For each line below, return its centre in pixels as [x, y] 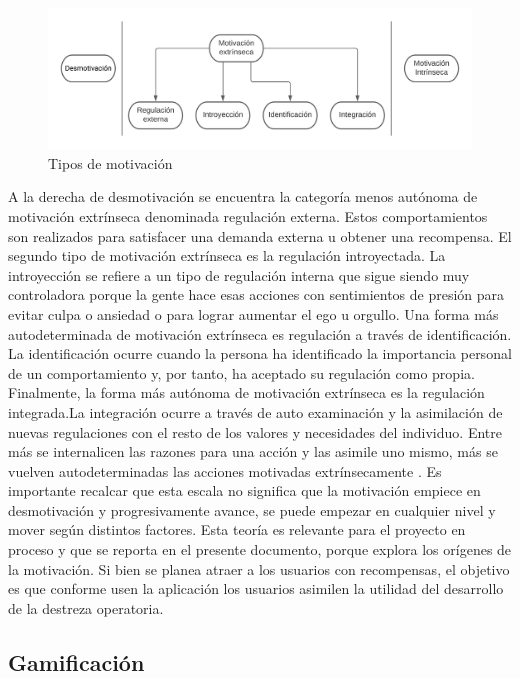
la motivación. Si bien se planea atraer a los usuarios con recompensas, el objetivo [259, 568]
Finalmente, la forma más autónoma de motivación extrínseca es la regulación [246, 392]
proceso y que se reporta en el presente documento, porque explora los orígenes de [260, 549]
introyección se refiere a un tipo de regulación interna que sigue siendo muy [239, 274]
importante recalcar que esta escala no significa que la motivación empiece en [244, 490]
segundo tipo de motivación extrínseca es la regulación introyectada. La [227, 255]
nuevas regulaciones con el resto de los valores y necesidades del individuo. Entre [255, 431]
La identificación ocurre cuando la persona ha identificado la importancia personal [260, 353]
